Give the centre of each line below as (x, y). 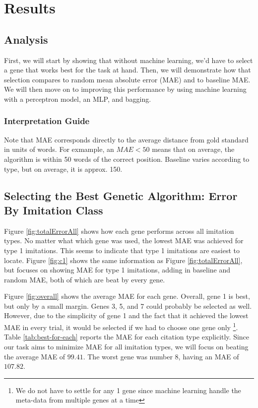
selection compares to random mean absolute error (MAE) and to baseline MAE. (127, 79)
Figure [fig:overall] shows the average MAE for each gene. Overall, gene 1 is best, (127, 296)
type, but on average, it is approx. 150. (63, 169)
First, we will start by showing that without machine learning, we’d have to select (129, 60)
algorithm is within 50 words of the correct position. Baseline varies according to (127, 159)
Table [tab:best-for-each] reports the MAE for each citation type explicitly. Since (127, 337)
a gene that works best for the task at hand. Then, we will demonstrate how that (128, 70)
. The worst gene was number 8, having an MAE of (161, 356)
